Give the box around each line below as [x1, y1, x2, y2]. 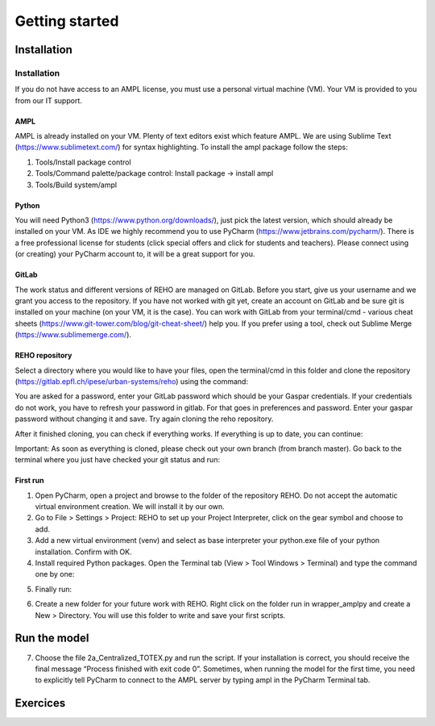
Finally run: [35, 584, 72, 594]
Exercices [14, 696, 66, 710]
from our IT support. [14, 95, 82, 105]
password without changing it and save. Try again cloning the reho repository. [14, 414, 274, 423]
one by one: [35, 570, 75, 579]
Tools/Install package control [35, 157, 132, 167]
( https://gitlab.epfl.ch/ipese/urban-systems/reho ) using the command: [14, 376, 249, 386]
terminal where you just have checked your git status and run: [14, 455, 221, 465]
